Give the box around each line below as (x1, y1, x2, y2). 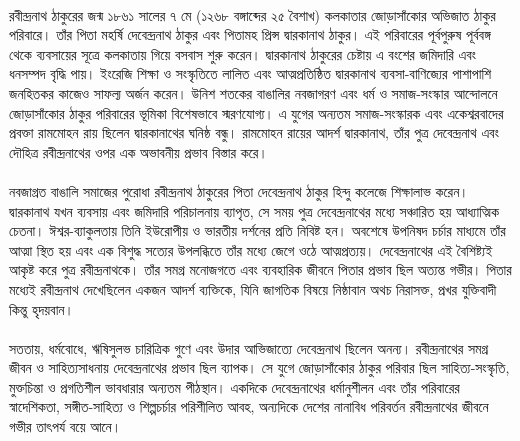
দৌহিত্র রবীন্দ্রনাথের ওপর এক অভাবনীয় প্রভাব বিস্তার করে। (9, 141, 268, 162)
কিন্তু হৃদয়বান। (9, 298, 75, 319)
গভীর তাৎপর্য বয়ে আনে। (9, 416, 122, 437)
